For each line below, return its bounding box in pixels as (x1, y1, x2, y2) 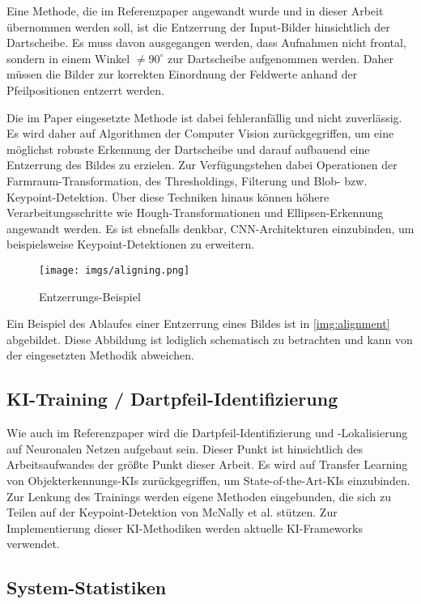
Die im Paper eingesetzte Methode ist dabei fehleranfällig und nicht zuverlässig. (6, 108, 402, 125)
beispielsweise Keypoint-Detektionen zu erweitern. (6, 236, 255, 253)
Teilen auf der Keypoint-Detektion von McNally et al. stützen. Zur (6, 504, 338, 521)
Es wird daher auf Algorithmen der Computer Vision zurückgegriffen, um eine (6, 125, 394, 142)
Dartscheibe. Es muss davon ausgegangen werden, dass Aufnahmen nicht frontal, (6, 34, 406, 51)
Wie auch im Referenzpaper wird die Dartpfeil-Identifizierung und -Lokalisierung (6, 424, 408, 441)
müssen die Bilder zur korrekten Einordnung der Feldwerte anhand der (6, 66, 358, 83)
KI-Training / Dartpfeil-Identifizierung (6, 386, 338, 411)
